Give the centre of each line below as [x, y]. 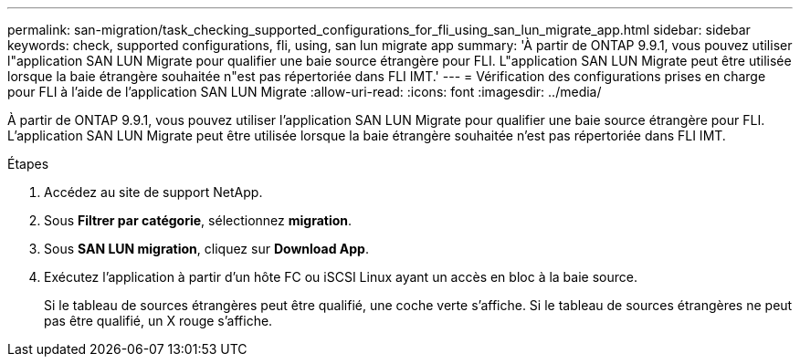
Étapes [28, 164]
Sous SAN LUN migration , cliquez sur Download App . [206, 249]
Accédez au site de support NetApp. [153, 192]
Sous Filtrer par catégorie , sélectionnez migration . [198, 220]
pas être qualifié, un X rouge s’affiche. [158, 321]
